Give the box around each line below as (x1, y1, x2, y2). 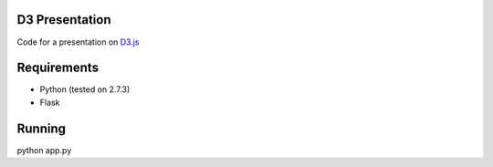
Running (16, 120, 67, 136)
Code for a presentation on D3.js (16, 37, 140, 47)
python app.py (16, 144, 72, 155)
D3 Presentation (16, 12, 111, 27)
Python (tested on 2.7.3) (39, 84, 131, 95)
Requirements (16, 60, 100, 76)
